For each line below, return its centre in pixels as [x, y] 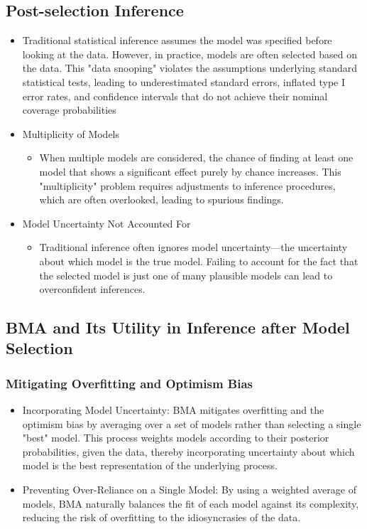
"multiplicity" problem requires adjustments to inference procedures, [187, 185]
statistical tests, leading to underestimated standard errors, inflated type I [183, 81]
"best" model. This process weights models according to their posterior [176, 438]
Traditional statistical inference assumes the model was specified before [177, 40]
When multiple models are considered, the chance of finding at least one [196, 157]
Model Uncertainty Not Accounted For [106, 223]
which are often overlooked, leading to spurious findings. [161, 199]
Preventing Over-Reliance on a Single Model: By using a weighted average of [189, 490]
